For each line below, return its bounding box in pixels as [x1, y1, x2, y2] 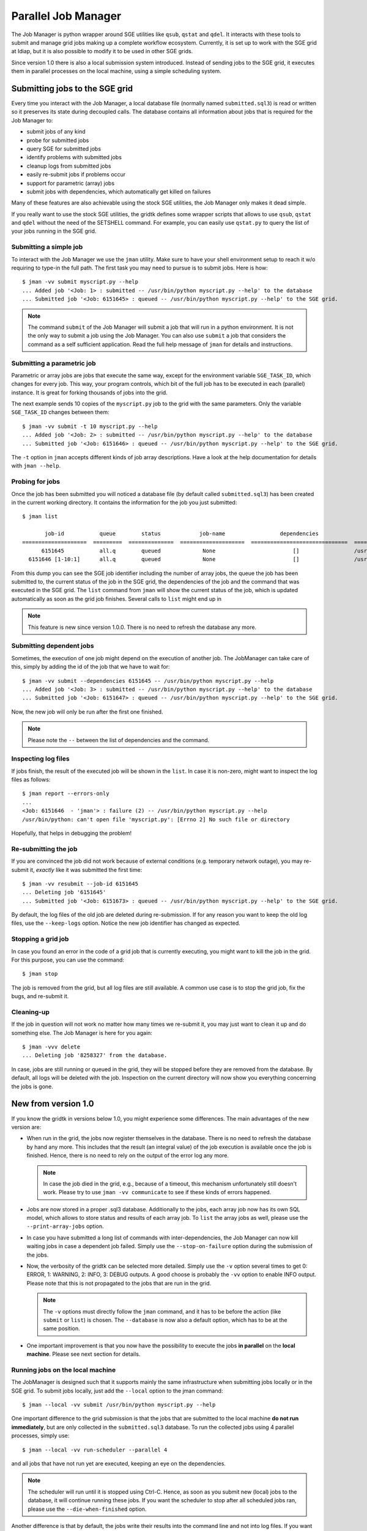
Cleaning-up [11, 1007, 50, 1016]
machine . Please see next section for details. [26, 1350, 141, 1358]
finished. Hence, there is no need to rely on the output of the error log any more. [26, 1152, 229, 1159]
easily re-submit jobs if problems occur [26, 171, 126, 178]
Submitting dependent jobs [11, 642, 94, 650]
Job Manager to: [11, 116, 53, 124]
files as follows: [11, 776, 51, 783]
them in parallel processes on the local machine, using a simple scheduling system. [11, 67, 221, 75]
